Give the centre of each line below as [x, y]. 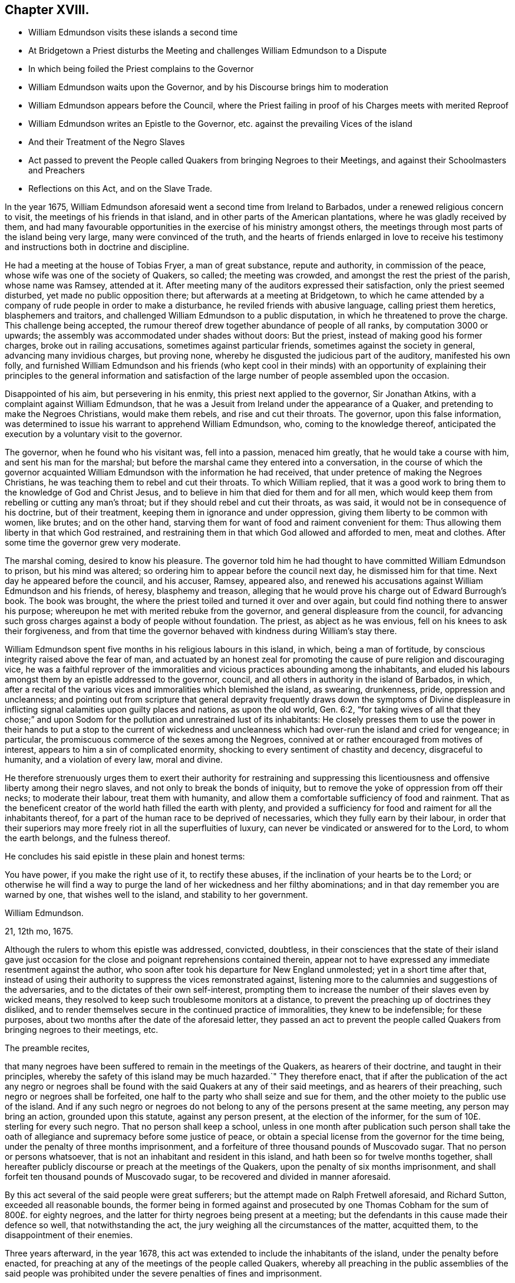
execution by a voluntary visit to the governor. [94, 434]
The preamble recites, [47, 1048]
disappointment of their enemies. [69, 1235]
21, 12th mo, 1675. [39, 931]
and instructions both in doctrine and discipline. [97, 247]
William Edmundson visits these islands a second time [133, 32]
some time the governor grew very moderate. [93, 543]
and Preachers [57, 170]
